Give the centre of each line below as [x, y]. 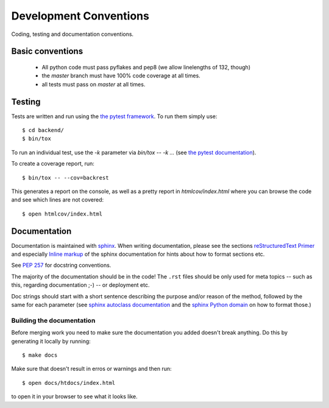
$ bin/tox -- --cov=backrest [65, 178]
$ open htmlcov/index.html [62, 214]
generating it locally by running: [51, 341]
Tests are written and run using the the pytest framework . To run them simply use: [114, 116]
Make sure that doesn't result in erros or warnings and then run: [91, 369]
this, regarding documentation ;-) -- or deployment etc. [80, 285]
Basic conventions [47, 51]
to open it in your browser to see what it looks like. [75, 396]
